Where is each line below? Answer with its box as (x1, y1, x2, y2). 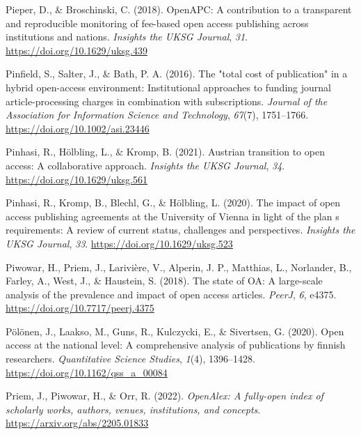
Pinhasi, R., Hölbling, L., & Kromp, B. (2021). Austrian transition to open (6, 144, 325, 159)
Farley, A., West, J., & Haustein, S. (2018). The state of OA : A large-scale (6, 273, 323, 288)
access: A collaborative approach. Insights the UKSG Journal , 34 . (6, 158, 285, 172)
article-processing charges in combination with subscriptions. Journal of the (6, 93, 328, 108)
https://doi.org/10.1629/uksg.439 (6, 43, 148, 57)
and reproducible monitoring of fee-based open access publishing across (6, 15, 309, 30)
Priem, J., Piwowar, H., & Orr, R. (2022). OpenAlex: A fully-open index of (6, 388, 323, 403)
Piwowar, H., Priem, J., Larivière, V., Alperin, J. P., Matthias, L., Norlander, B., (6, 259, 352, 274)
